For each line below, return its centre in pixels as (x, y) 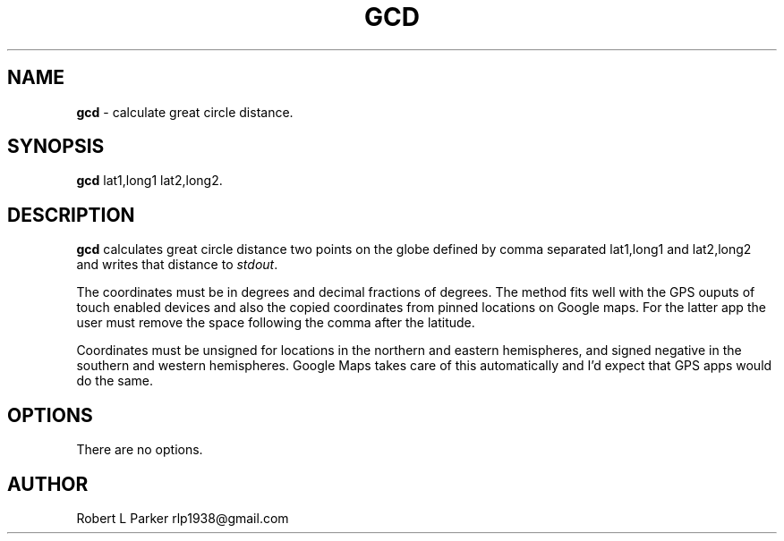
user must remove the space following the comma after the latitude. (276, 323)
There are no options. (140, 450)
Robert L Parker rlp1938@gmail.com (183, 518)
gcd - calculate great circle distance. (185, 112)
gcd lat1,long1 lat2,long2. (149, 181)
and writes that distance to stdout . (177, 265)
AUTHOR (48, 484)
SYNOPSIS (56, 147)
